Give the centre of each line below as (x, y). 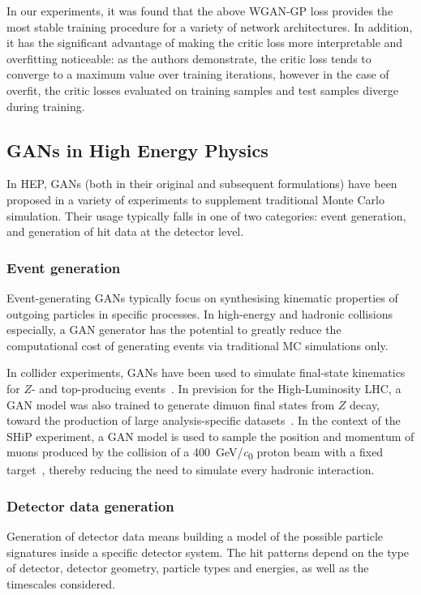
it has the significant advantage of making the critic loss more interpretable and (205, 43)
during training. (46, 106)
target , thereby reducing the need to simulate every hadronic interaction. (191, 470)
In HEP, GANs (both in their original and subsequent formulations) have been (202, 184)
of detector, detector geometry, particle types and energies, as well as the (188, 568)
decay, (365, 404)
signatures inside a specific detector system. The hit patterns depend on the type (208, 552)
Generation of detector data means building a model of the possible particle (195, 536)
